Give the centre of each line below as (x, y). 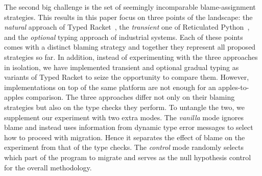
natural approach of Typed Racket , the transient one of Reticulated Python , (127, 27)
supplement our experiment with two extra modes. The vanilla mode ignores (124, 117)
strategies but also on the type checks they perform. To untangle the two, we (124, 107)
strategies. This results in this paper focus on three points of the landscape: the (128, 17)
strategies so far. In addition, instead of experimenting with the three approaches (131, 57)
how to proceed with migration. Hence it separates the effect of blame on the (125, 137)
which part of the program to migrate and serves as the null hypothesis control (128, 157)
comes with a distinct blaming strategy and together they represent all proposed (130, 47)
